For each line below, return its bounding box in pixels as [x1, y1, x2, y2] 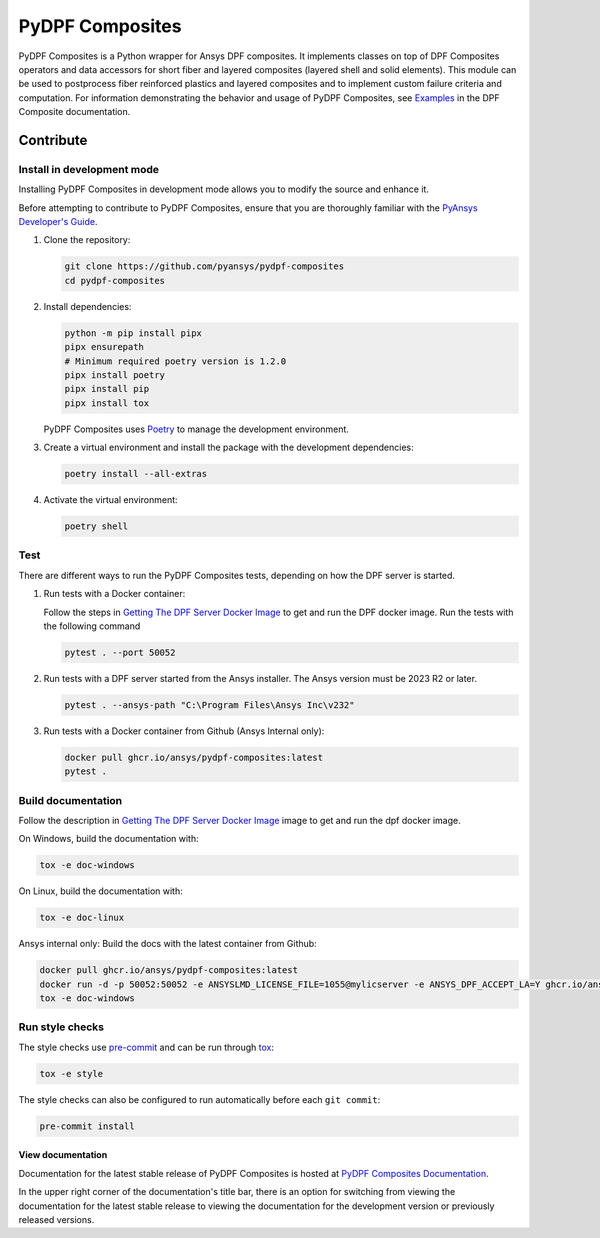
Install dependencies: [43, 300, 132, 312]
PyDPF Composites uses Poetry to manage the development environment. [43, 423, 350, 435]
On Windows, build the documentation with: [18, 833, 199, 845]
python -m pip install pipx [64, 327, 202, 339]
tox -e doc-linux [39, 912, 125, 924]
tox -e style [39, 1068, 104, 1079]
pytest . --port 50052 [64, 646, 176, 658]
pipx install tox [64, 397, 150, 409]
